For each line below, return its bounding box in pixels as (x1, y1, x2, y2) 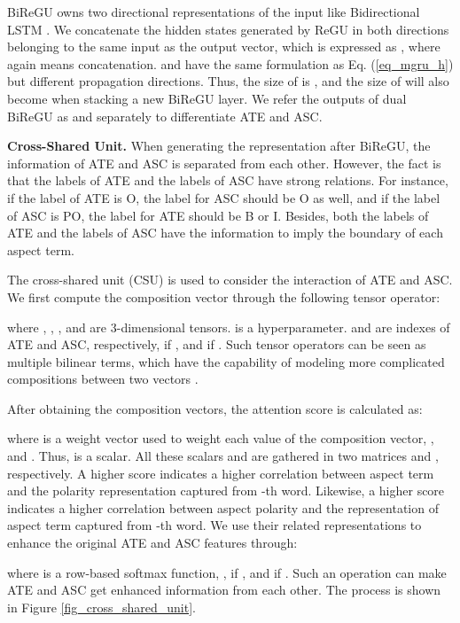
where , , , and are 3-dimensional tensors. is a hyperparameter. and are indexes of (7, 317, 450, 336)
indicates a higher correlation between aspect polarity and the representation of (7, 498, 439, 517)
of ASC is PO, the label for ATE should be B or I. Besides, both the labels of (7, 206, 429, 224)
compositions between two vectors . (7, 370, 199, 388)
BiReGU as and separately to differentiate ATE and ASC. (7, 106, 323, 125)
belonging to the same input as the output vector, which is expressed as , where (7, 37, 441, 56)
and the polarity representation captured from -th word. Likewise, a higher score (7, 481, 445, 500)
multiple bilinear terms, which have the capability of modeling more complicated (7, 352, 445, 370)
